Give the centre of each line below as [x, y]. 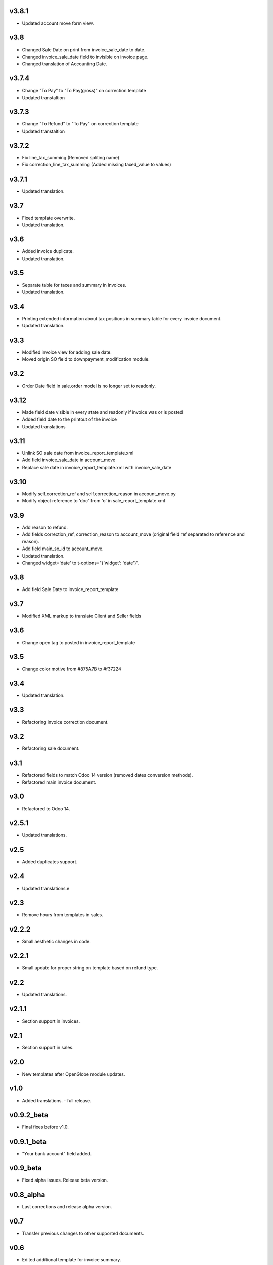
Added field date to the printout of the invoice [70, 419]
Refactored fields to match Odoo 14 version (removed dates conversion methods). [107, 775]
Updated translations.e [46, 889]
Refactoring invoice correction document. [65, 722]
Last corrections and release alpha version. [67, 1207]
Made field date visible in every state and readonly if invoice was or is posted [102, 412]
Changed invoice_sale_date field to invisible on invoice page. [85, 57]
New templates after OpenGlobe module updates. [74, 1074]
